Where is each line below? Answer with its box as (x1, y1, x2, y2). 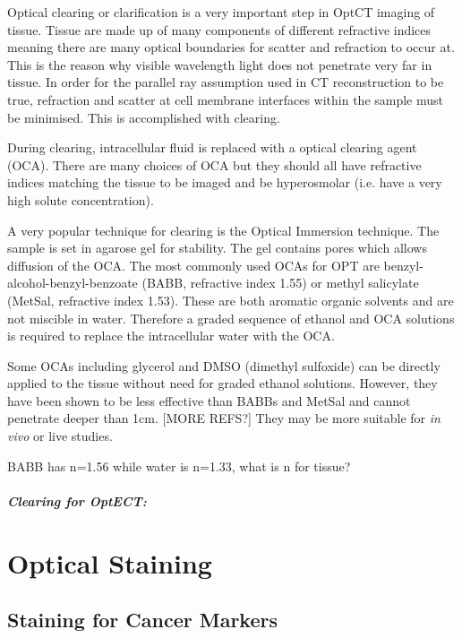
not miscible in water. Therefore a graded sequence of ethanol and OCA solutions (7, 308, 455, 327)
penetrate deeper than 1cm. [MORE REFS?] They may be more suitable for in (7, 409, 441, 427)
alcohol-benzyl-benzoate (7, 273, 138, 292)
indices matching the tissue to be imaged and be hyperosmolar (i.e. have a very (7, 173, 442, 192)
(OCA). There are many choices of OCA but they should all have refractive (7, 155, 422, 174)
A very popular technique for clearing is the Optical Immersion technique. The (7, 220, 440, 239)
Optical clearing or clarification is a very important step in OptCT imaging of (7, 3, 435, 21)
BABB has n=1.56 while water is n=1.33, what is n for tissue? (7, 456, 351, 475)
